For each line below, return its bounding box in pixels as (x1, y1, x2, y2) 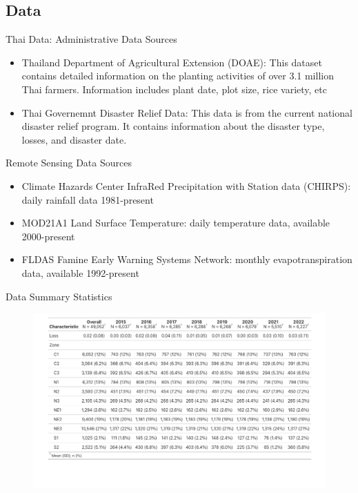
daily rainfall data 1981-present (21, 192, 154, 206)
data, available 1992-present (21, 265, 139, 280)
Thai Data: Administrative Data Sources (6, 32, 177, 46)
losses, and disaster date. (21, 132, 127, 146)
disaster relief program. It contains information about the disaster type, (21, 119, 325, 133)
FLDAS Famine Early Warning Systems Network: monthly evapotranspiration (21, 252, 352, 267)
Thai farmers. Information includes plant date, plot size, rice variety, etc (21, 81, 327, 96)
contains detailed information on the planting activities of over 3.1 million (21, 68, 334, 83)
